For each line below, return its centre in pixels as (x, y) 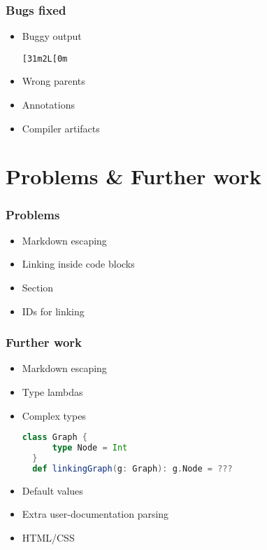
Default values (52, 490)
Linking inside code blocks (78, 264)
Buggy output (52, 36)
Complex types (54, 415)
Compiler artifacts (61, 128)
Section (38, 288)
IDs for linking (53, 311)
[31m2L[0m (45, 59)
